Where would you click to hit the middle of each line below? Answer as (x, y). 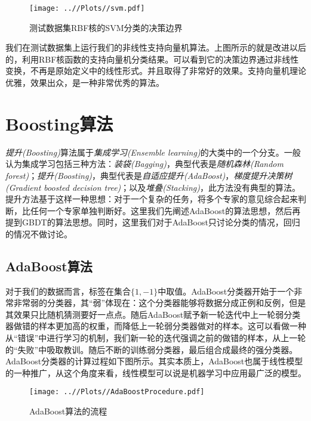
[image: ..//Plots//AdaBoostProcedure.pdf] (117, 392)
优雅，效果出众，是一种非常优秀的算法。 (85, 83)
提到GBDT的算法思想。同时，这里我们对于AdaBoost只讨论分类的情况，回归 (153, 222)
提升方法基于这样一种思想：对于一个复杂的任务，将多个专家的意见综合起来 (152, 199)
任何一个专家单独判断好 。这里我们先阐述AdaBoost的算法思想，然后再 (165, 210)
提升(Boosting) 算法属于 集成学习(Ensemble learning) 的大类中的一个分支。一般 (153, 152)
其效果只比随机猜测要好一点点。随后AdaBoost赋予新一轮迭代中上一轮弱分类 (153, 314)
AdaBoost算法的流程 (68, 411)
